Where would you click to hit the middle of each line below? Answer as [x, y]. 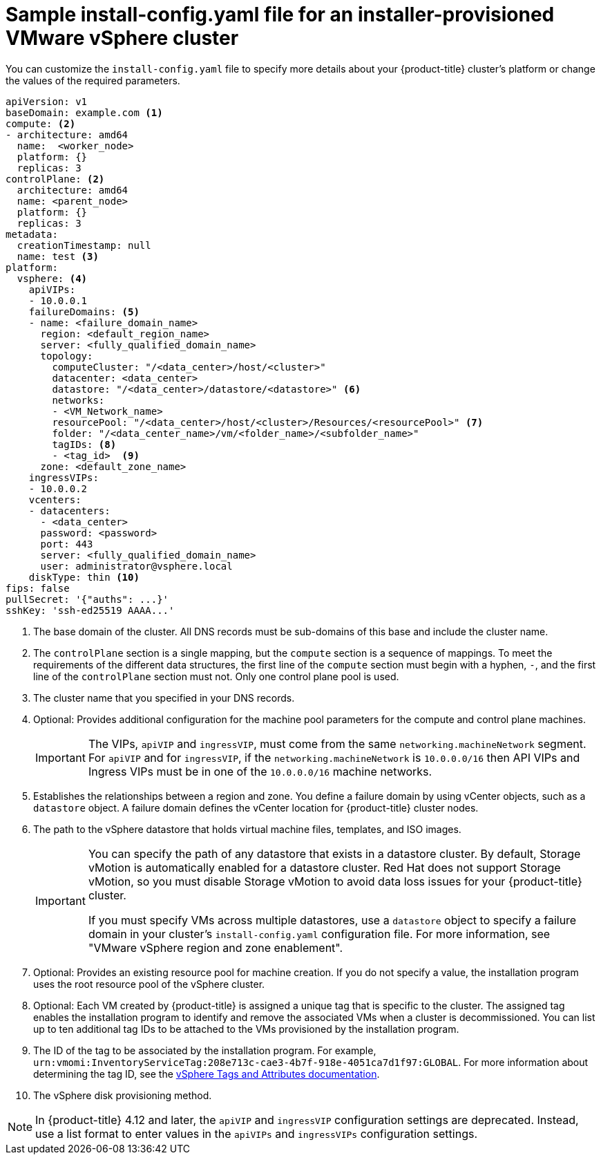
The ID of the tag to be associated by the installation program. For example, [205, 1050]
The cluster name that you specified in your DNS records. [164, 698]
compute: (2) [41, 123]
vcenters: [55, 499]
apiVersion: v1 [47, 101]
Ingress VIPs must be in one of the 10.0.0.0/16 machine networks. [260, 771]
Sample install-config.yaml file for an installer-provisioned [280, 15]
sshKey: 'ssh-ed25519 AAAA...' [90, 610]
